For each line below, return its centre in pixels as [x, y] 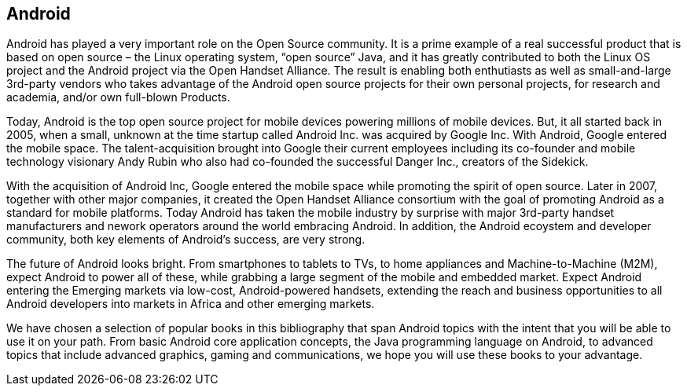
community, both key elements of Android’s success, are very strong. [186, 240]
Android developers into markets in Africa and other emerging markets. [191, 304]
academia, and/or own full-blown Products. [118, 97]
